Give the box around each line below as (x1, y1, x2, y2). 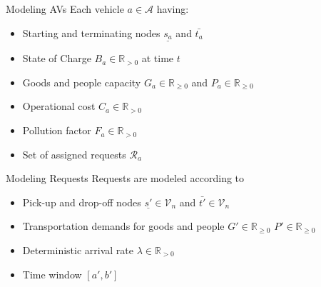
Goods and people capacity (22, 74, 141, 89)
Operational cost (22, 99, 96, 114)
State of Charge (22, 51, 91, 66)
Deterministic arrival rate (22, 243, 134, 258)
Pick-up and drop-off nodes (22, 194, 141, 209)
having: (156, 1, 189, 16)
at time (141, 51, 174, 66)
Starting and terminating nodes (22, 25, 160, 40)
